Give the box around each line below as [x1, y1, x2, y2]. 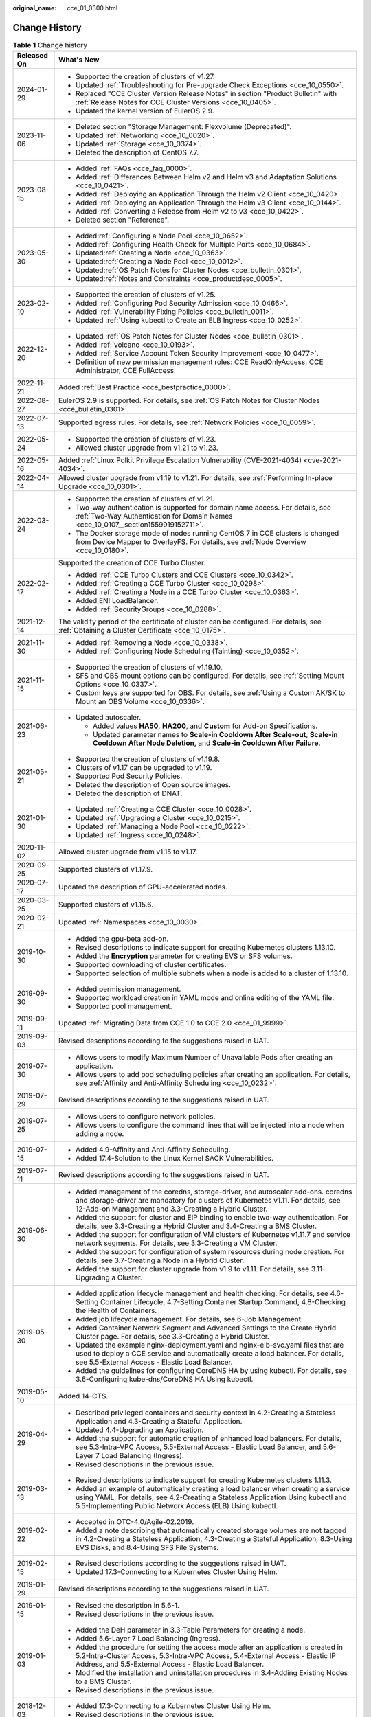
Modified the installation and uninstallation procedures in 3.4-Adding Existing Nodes [76, 1668, 348, 1678]
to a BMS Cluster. [76, 1676, 132, 1686]
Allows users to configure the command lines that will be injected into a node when [76, 1120, 344, 1130]
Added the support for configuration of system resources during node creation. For [76, 1247, 345, 1257]
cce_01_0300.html [67, 4, 118, 12]
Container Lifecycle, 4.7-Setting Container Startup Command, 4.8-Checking [100, 1297, 346, 1307]
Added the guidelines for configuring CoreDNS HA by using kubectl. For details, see [76, 1366, 347, 1376]
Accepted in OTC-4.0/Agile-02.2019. [76, 1517, 194, 1527]
